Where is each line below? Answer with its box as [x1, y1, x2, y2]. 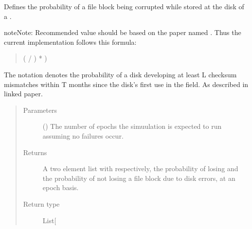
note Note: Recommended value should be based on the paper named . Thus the [4, 27, 241, 37]
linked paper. [4, 88, 43, 99]
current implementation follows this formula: [4, 36, 137, 47]
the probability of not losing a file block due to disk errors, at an [42, 173, 235, 183]
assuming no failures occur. [42, 130, 124, 141]
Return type [23, 198, 60, 209]
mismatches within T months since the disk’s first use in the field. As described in [4, 79, 249, 89]
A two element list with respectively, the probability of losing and [42, 163, 238, 174]
